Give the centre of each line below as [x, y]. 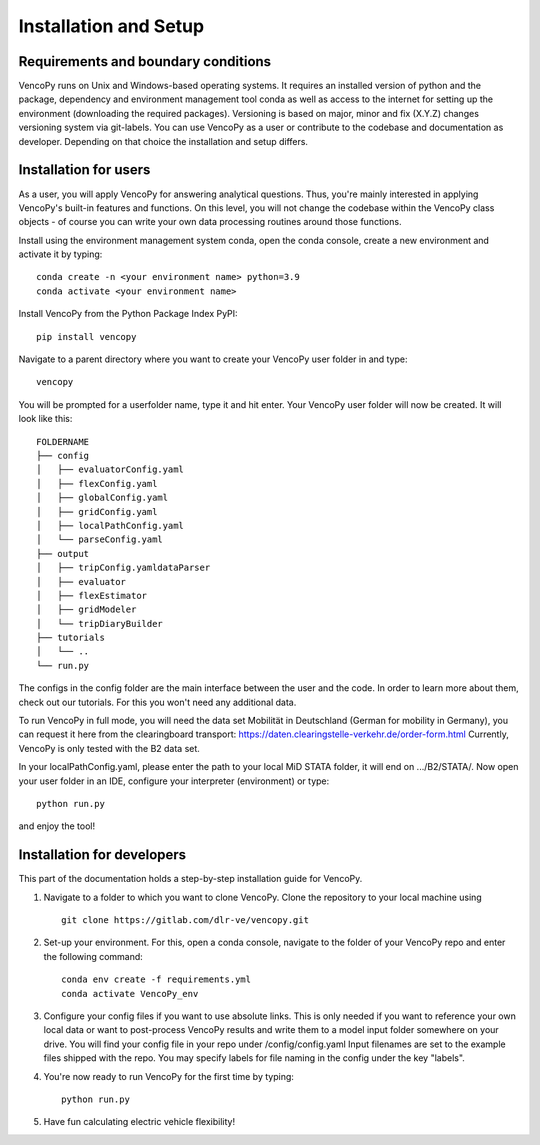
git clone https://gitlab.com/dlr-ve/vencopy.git [185, 920]
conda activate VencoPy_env [130, 993]
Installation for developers [102, 855]
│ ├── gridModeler [86, 609]
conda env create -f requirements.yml [156, 979]
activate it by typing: [60, 254]
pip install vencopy [86, 336]
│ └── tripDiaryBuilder [100, 623]
